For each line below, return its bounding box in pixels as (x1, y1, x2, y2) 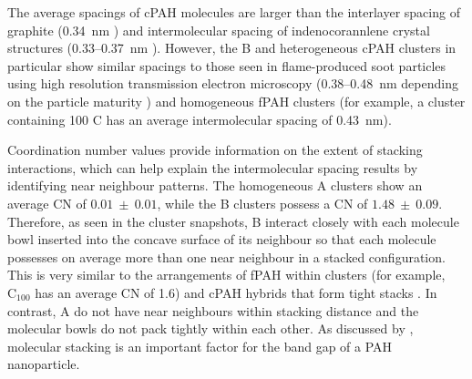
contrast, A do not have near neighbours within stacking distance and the (7, 301, 419, 320)
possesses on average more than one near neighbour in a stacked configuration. (7, 247, 446, 266)
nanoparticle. (7, 354, 80, 374)
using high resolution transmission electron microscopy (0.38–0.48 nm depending (7, 74, 458, 93)
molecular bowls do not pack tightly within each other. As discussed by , (7, 319, 414, 338)
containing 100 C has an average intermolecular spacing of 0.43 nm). (7, 109, 392, 128)
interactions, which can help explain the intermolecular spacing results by (7, 158, 418, 177)
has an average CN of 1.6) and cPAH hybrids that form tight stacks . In (35, 282, 437, 302)
